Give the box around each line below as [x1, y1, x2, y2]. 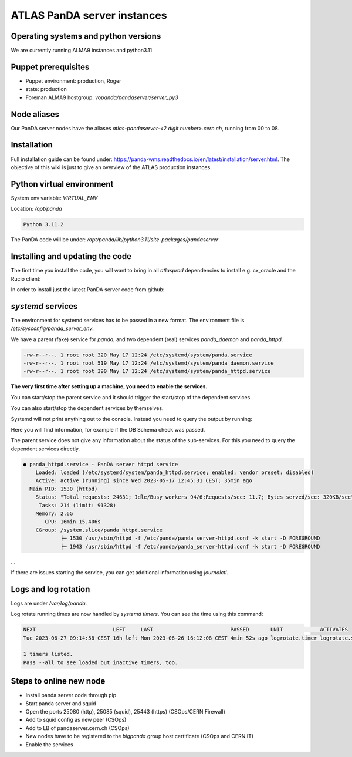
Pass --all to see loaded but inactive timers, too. [23, 659, 178, 666]
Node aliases [11, 109, 60, 119]
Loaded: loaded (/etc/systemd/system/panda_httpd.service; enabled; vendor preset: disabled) [35, 469, 314, 476]
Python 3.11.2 [23, 221, 64, 228]
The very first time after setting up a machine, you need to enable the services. [11, 383, 208, 390]
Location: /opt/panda [11, 206, 63, 213]
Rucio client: [11, 275, 41, 282]
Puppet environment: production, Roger [25, 77, 121, 85]
